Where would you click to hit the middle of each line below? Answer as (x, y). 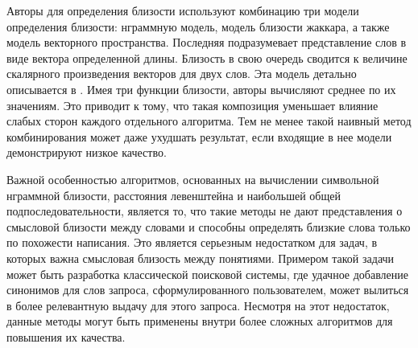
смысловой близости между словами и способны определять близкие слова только (209, 226)
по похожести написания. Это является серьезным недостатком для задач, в (192, 242)
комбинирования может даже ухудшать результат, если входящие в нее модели (199, 136)
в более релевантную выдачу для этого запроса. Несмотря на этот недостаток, (198, 305)
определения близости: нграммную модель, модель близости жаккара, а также (198, 26)
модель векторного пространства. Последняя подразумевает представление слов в (207, 42)
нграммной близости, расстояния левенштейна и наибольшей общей (174, 195)
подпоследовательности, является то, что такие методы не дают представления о (205, 211)
